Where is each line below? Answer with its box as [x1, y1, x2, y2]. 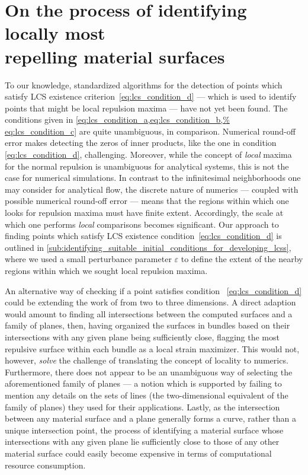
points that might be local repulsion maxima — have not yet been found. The [5, 101, 288, 114]
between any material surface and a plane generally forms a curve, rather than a [5, 412, 296, 425]
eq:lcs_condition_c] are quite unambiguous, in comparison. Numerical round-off [5, 125, 296, 137]
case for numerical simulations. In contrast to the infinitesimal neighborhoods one [5, 171, 301, 184]
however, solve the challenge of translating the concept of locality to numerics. [5, 354, 288, 366]
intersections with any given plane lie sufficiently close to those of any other [5, 435, 280, 448]
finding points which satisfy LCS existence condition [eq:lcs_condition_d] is [5, 229, 282, 242]
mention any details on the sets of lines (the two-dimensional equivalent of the [5, 388, 288, 401]
